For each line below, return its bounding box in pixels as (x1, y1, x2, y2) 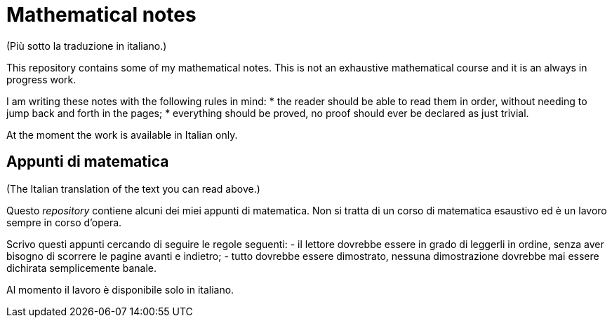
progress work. (6, 73, 76, 85)
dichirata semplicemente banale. (6, 261, 157, 274)
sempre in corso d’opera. (6, 216, 122, 228)
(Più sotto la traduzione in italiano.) (6, 39, 167, 52)
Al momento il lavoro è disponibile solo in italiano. (6, 283, 234, 296)
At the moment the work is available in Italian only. (6, 128, 238, 141)
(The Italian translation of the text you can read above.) (6, 182, 260, 195)
